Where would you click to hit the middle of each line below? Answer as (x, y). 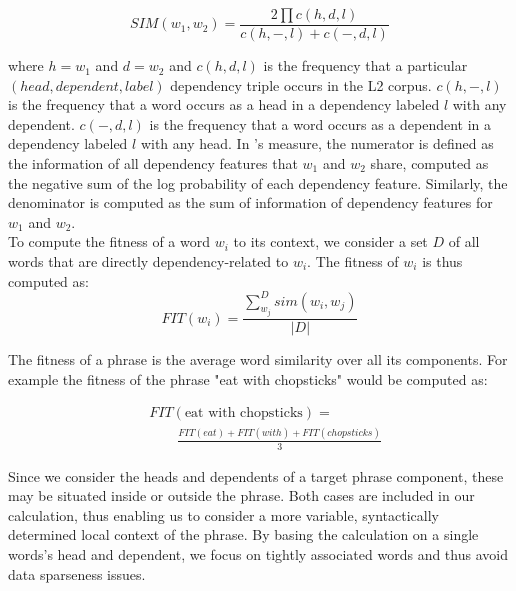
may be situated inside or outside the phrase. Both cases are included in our (241, 495)
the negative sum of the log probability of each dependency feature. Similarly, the (258, 182)
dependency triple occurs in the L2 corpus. (301, 84)
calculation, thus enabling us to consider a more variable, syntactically (223, 514)
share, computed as (429, 163)
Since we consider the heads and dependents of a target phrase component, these (256, 475)
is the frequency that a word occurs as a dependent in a (320, 123)
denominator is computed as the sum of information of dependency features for (250, 202)
